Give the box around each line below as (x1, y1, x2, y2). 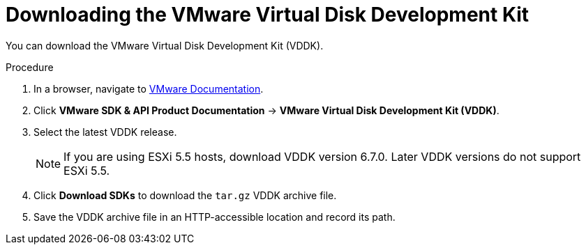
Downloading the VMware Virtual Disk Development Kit (6, 3, 529, 26)
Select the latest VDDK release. (33, 125, 177, 138)
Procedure (6, 61, 54, 73)
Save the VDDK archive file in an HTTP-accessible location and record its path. (33, 210, 396, 223)
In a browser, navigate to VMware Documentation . (33, 82, 264, 95)
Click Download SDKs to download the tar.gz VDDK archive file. (33, 189, 337, 201)
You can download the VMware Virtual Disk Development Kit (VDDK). (6, 39, 324, 52)
